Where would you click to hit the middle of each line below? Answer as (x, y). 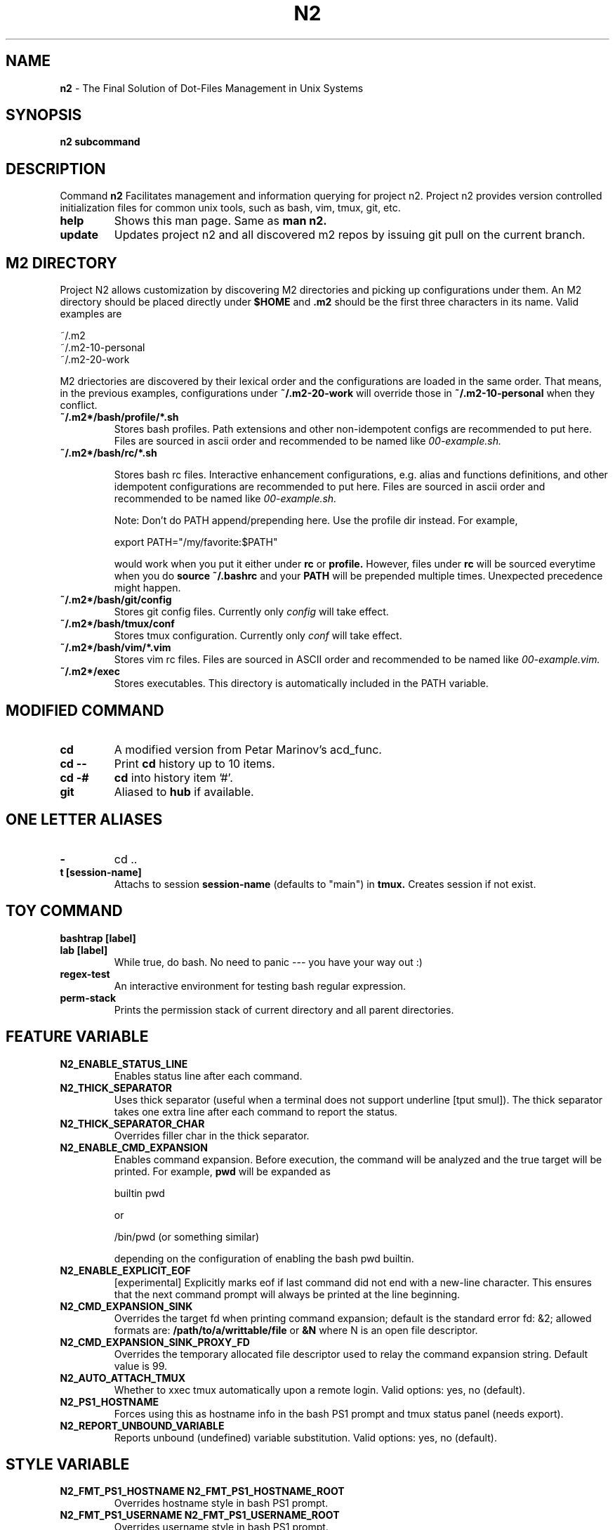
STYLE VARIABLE (68, 1464)
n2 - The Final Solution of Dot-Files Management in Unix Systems (212, 88)
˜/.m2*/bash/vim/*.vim (115, 648)
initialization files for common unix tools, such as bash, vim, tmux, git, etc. (230, 208)
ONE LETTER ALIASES (84, 820)
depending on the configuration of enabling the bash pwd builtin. (264, 1258)
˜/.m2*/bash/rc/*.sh (108, 453)
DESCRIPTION (56, 169)
